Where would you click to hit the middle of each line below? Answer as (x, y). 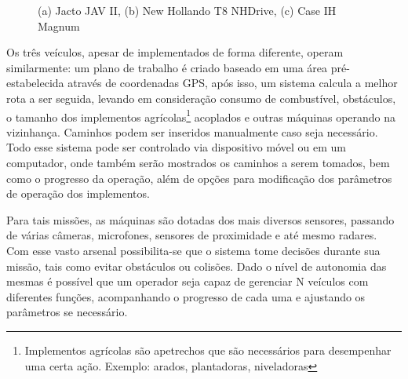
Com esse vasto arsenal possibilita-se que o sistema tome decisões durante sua (193, 250)
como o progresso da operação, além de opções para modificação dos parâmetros (199, 178)
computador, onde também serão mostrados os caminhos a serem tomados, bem (198, 162)
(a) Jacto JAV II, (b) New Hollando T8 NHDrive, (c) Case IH (187, 10)
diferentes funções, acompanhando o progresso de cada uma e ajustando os (186, 296)
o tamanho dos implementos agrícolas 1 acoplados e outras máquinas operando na (201, 115)
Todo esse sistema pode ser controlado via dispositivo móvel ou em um (177, 147)
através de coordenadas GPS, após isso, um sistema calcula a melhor (233, 83)
